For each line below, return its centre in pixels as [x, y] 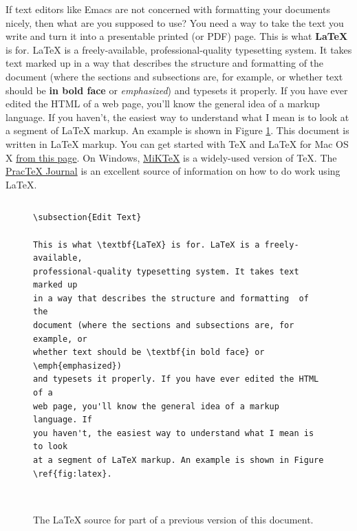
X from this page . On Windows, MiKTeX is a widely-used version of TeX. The [171, 157]
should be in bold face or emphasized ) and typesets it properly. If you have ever [177, 90]
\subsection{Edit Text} [87, 218]
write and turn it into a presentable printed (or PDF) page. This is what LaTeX [177, 36]
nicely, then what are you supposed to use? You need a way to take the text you [175, 22]
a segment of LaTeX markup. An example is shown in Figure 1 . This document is [177, 130]
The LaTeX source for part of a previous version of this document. [173, 519]
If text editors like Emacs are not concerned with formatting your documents [168, 9]
